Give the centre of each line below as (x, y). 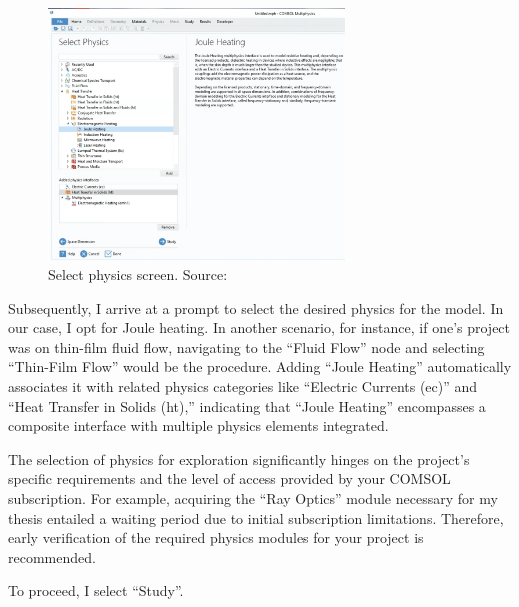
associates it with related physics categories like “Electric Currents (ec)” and (243, 386)
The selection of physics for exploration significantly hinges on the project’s (239, 458)
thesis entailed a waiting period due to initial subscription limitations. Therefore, (256, 517)
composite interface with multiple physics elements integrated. (198, 425)
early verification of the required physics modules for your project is (216, 537)
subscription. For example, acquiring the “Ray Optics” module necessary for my (253, 497)
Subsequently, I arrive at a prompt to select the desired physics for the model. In (256, 307)
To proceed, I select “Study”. (96, 590)
